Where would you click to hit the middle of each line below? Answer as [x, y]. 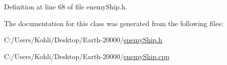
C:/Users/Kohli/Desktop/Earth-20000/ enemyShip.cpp [87, 56]
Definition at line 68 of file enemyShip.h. [66, 6]
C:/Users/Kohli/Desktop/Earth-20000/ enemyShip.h [83, 40]
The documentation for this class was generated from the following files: [114, 23]
